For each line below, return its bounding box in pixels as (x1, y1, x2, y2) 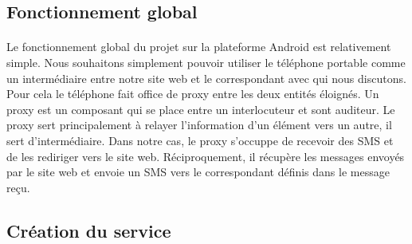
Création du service (6, 218, 171, 242)
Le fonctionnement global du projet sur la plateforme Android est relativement (6, 38, 391, 55)
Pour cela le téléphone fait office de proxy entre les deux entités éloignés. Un (6, 85, 379, 102)
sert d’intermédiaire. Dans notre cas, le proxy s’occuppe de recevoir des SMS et (6, 132, 394, 148)
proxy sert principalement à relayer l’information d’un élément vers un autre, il (6, 116, 392, 133)
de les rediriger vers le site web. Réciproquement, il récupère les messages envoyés (6, 148, 405, 164)
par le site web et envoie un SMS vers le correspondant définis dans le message (6, 163, 390, 180)
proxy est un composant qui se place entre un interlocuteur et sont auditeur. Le (6, 100, 395, 117)
